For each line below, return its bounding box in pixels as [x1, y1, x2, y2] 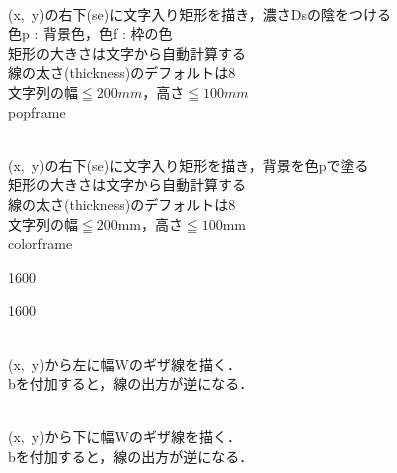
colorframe [8, 233, 73, 254]
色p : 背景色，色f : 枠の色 [8, 23, 173, 44]
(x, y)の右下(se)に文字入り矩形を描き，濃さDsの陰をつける [8, 3, 391, 24]
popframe [8, 101, 66, 122]
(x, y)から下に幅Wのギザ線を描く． [8, 426, 241, 447]
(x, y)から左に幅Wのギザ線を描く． [8, 353, 241, 374]
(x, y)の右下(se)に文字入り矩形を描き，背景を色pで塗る [8, 154, 369, 175]
